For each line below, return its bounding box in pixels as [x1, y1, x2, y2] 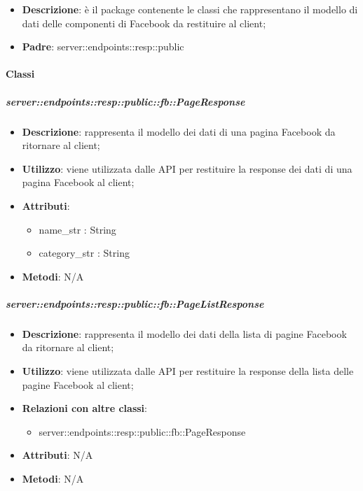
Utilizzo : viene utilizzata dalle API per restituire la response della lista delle [22, 364, 354, 378]
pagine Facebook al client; [22, 377, 134, 392]
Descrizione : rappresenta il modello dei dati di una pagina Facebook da [22, 124, 336, 138]
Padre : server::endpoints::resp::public [22, 39, 184, 54]
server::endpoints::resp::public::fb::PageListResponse [6, 296, 264, 311]
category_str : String [39, 245, 130, 260]
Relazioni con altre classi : [22, 401, 147, 415]
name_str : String [39, 222, 116, 236]
